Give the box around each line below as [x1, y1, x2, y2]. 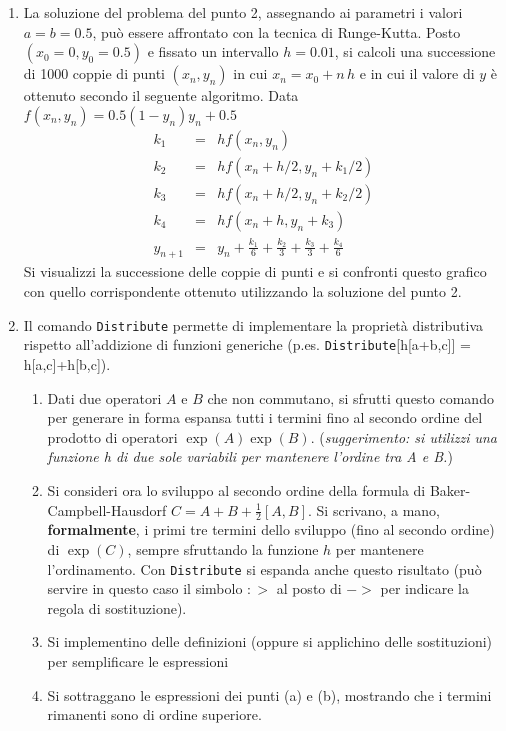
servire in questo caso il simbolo [47, 578, 243, 599]
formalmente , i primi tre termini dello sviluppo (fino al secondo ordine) [47, 519, 495, 540]
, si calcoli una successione [334, 41, 496, 62]
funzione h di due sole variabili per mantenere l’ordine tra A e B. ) [47, 446, 453, 467]
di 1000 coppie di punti [23, 63, 165, 84]
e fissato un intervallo [147, 41, 279, 62]
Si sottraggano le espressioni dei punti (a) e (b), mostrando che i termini [47, 684, 492, 705]
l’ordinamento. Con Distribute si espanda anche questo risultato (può [47, 558, 482, 579]
